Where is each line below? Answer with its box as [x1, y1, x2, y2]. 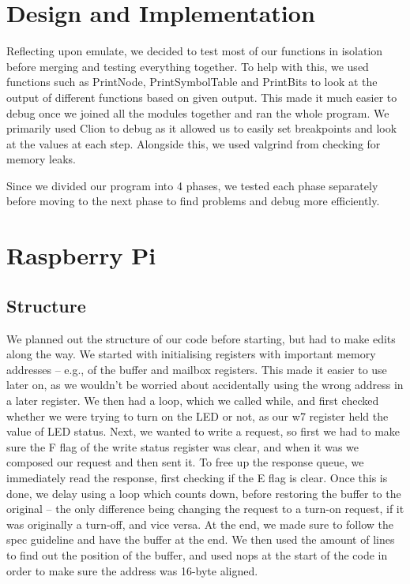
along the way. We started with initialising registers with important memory [6, 346, 376, 362]
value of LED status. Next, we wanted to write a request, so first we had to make [6, 423, 401, 440]
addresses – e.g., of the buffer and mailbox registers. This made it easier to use [6, 361, 387, 377]
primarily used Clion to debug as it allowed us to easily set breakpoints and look [6, 120, 397, 137]
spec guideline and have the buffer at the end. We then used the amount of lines [6, 531, 395, 548]
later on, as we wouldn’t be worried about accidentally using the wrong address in [6, 376, 404, 393]
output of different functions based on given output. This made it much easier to [6, 88, 397, 105]
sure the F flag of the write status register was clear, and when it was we [6, 438, 359, 455]
